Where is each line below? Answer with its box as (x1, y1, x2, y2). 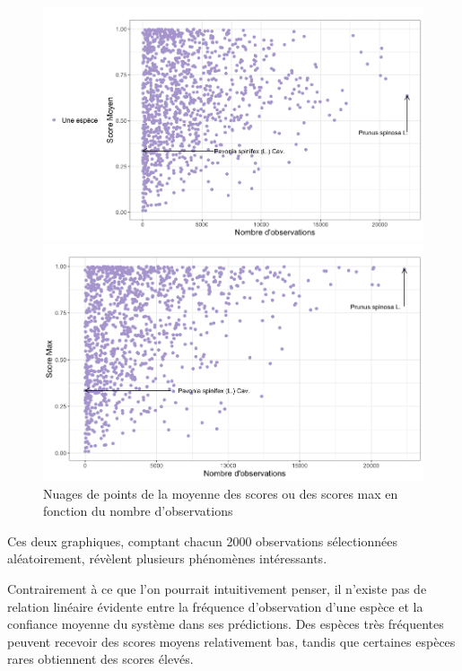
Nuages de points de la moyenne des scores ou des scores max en (43, 484, 398, 502)
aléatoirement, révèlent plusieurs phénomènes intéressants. (7, 549, 327, 568)
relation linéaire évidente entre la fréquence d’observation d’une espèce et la (7, 597, 423, 615)
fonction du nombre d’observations (43, 501, 233, 520)
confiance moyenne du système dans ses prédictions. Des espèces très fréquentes (7, 614, 444, 633)
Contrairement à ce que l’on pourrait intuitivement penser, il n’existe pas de (7, 579, 427, 597)
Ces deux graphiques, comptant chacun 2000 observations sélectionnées (7, 531, 397, 550)
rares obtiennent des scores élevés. (7, 649, 194, 668)
